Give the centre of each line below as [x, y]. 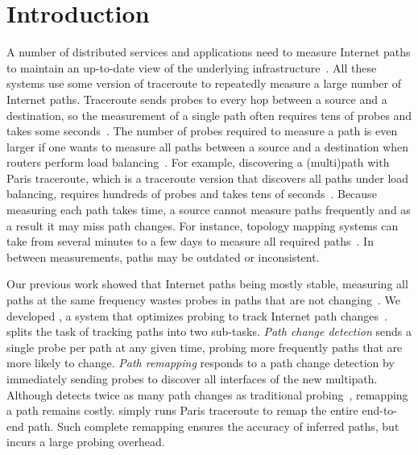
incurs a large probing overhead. [86, 442]
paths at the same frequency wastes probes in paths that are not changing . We [204, 300]
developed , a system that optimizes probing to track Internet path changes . [197, 315]
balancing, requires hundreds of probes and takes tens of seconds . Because [192, 194]
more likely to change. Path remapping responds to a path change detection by [201, 363]
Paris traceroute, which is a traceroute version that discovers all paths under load [208, 178]
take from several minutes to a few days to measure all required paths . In [190, 241]
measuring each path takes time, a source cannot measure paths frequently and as [209, 210]
